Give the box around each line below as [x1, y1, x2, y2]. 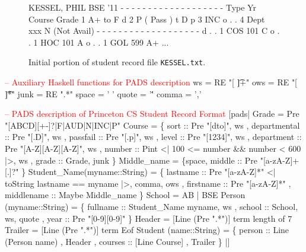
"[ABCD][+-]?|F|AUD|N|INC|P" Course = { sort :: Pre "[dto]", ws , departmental [5, 119, 300, 131]
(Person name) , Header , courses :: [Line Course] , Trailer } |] [5, 235, 230, 247]
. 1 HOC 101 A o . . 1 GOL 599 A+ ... [28, 36, 169, 48]
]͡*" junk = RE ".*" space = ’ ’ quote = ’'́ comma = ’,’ [5, 87, 202, 100]
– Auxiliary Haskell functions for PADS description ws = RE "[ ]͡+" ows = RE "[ [5, 76, 298, 88]
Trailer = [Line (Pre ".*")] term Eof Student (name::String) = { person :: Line [5, 224, 289, 236]
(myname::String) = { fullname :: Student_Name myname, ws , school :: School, [5, 200, 298, 212]
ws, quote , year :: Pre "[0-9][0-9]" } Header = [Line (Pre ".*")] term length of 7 [5, 212, 292, 224]
